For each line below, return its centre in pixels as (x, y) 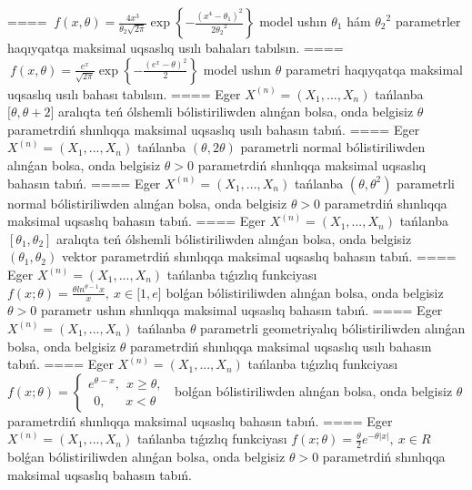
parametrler (428, 21)
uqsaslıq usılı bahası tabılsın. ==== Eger (124, 93)
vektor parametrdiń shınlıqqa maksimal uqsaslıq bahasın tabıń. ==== (259, 256)
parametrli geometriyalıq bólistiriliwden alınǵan (333, 327)
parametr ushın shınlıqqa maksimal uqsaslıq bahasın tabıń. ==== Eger (241, 310)
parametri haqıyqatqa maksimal (375, 69)
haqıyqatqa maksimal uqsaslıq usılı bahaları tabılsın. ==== (176, 47)
